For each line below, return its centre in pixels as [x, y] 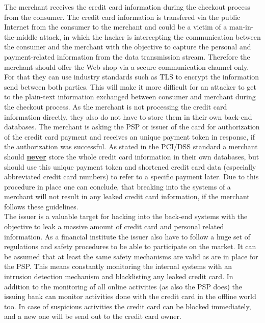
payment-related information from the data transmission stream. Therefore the [127, 56]
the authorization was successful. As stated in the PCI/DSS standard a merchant [131, 146]
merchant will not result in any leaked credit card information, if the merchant [127, 196]
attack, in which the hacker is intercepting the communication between [150, 36]
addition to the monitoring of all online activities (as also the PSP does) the [123, 286]
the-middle [21, 36]
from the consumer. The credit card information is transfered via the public [122, 17]
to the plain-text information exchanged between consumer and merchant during [130, 97]
